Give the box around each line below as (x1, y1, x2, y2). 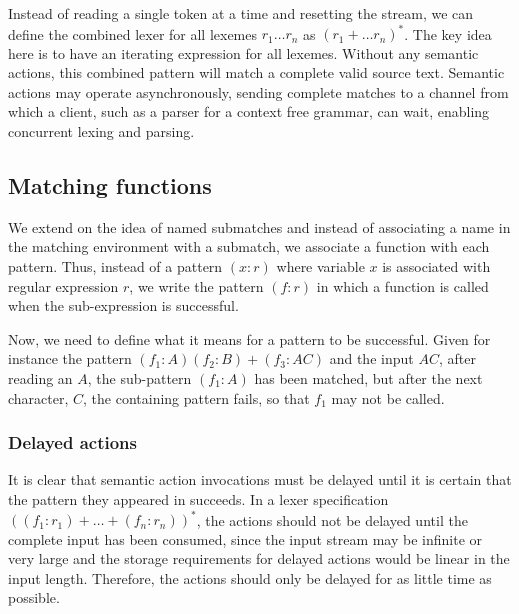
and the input (329, 348, 414, 369)
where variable (276, 256, 365, 277)
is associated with (382, 256, 491, 277)
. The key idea (404, 23, 492, 44)
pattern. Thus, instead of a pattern (8, 256, 223, 277)
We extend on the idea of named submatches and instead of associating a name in (8, 216, 511, 237)
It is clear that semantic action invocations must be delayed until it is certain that (8, 469, 512, 490)
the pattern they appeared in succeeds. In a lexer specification (8, 489, 389, 510)
